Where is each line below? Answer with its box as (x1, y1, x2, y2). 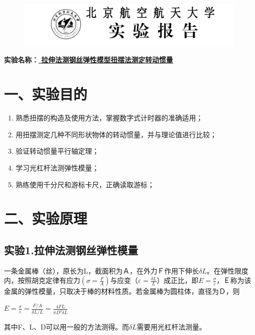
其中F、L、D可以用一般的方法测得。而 (4, 321, 129, 332)
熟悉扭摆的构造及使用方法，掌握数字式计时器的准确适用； (15, 112, 203, 123)
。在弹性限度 (206, 265, 249, 276)
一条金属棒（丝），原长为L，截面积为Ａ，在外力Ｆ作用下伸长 (4, 265, 199, 276)
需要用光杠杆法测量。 (137, 321, 206, 332)
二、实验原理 (4, 208, 88, 228)
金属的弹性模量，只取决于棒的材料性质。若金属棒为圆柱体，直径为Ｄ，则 (4, 286, 240, 296)
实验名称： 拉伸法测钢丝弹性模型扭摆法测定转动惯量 (4, 55, 173, 65)
